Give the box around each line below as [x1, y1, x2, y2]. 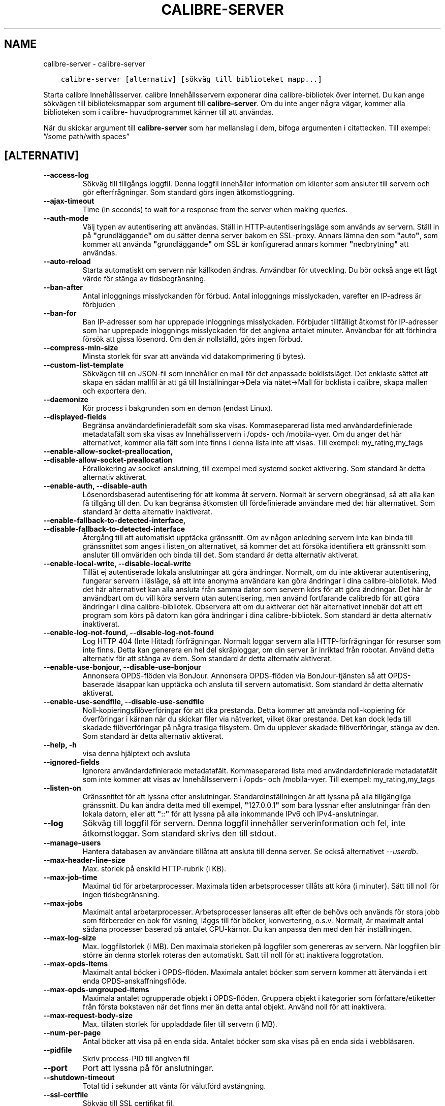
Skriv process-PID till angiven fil [82, 1054, 189, 1063]
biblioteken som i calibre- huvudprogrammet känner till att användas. [43, 107, 274, 116]
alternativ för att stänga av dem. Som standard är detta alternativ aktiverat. [82, 654, 332, 663]
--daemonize [43, 395, 88, 404]
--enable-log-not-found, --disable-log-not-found [43, 628, 214, 637]
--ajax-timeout [43, 197, 94, 206]
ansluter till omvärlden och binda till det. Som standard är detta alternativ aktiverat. [82, 550, 359, 560]
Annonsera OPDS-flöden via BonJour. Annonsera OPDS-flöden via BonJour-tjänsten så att [82, 671, 386, 680]
